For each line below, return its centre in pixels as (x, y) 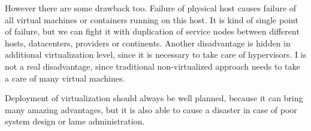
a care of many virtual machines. (65, 78)
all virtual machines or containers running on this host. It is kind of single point (152, 19)
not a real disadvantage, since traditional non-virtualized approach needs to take (153, 66)
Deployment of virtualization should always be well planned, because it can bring (154, 98)
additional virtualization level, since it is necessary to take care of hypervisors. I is (156, 54)
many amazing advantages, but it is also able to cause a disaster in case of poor (151, 109)
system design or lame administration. (75, 121)
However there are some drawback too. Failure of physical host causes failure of (151, 8)
